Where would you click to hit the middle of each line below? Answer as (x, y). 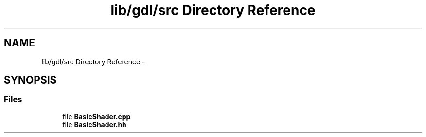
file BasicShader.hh (94, 124)
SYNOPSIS (30, 80)
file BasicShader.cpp (97, 116)
